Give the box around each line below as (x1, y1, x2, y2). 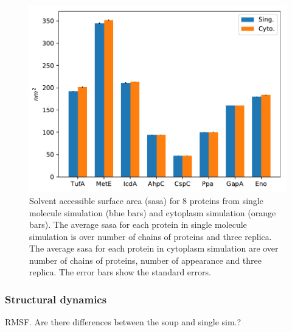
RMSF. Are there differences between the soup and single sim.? (5, 316, 242, 328)
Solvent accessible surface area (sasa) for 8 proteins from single (29, 194, 263, 207)
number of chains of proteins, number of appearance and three (29, 253, 262, 266)
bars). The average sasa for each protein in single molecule (29, 218, 247, 231)
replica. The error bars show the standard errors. (29, 266, 211, 278)
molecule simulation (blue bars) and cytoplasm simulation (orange (29, 206, 276, 219)
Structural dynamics (5, 292, 107, 306)
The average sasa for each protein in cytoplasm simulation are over (29, 242, 279, 255)
